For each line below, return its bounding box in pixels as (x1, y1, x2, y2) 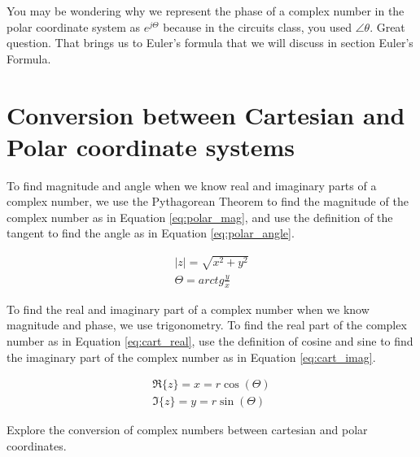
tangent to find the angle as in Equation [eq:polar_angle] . (7, 224, 295, 242)
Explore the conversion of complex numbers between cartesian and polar (7, 421, 368, 438)
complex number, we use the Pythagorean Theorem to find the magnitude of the (7, 193, 409, 210)
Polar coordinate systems (7, 129, 295, 163)
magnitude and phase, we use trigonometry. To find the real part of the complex (7, 316, 407, 333)
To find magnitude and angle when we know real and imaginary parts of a (7, 176, 377, 194)
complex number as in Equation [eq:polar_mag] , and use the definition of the (7, 208, 393, 225)
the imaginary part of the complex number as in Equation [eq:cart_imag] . (7, 348, 376, 365)
